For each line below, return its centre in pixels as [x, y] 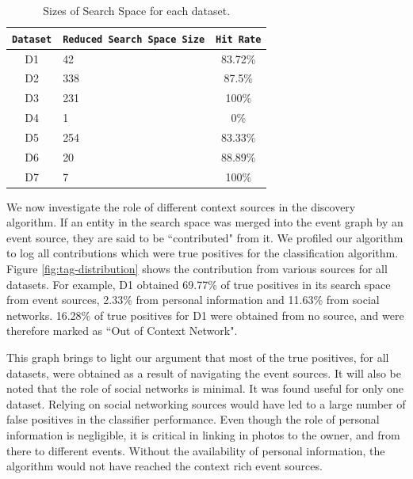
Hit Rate [239, 39]
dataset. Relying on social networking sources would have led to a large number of [206, 403]
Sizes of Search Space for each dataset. [137, 10]
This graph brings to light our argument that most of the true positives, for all [198, 357]
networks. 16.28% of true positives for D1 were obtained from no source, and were [205, 315]
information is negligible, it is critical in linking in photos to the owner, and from [203, 434]
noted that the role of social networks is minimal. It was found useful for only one [205, 388]
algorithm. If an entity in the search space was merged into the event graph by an [205, 222]
